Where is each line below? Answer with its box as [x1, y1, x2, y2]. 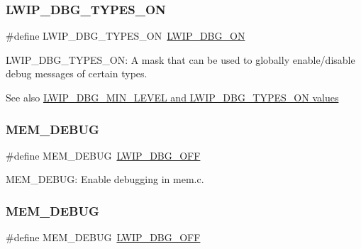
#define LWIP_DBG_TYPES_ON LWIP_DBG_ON [6, 28, 245, 43]
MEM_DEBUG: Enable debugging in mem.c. [6, 172, 204, 187]
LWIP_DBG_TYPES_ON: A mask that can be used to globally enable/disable [6, 52, 355, 67]
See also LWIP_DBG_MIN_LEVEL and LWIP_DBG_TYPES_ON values [6, 90, 339, 104]
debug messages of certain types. [6, 66, 148, 81]
